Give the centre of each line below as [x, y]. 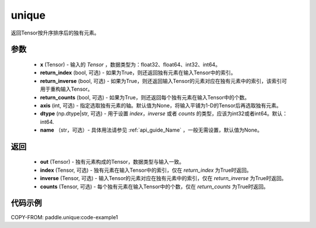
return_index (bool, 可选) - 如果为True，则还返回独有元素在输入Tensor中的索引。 [138, 72]
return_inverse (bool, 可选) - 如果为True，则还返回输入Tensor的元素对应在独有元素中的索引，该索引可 [164, 81]
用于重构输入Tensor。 [66, 89]
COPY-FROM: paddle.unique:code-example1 [64, 217]
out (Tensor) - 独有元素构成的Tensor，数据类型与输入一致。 [112, 162]
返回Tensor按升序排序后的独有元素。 [55, 33]
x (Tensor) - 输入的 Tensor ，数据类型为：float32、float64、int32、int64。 [130, 64]
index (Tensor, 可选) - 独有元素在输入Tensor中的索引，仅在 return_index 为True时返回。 [146, 170]
